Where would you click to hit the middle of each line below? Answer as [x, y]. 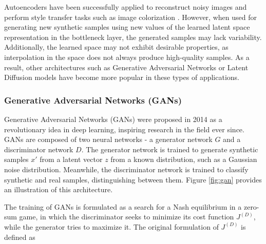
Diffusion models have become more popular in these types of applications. [122, 77]
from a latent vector [71, 159]
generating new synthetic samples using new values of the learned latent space [127, 27]
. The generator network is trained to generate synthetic [170, 149]
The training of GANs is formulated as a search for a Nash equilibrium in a [123, 206]
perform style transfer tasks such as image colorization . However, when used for [130, 17]
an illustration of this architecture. [59, 189]
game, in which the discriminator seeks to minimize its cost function [127, 217]
